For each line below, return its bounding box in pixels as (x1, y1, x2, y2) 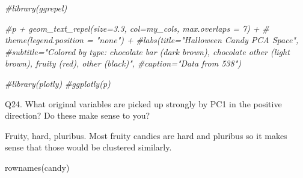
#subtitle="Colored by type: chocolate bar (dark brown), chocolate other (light (5, 45, 290, 58)
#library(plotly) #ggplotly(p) (5, 77, 111, 89)
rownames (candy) (5, 161, 70, 173)
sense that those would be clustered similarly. (5, 141, 172, 153)
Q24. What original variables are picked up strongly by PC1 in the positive (5, 97, 282, 110)
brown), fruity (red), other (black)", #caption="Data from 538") (5, 57, 241, 70)
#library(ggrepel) (5, 2, 67, 14)
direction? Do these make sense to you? (5, 109, 150, 122)
